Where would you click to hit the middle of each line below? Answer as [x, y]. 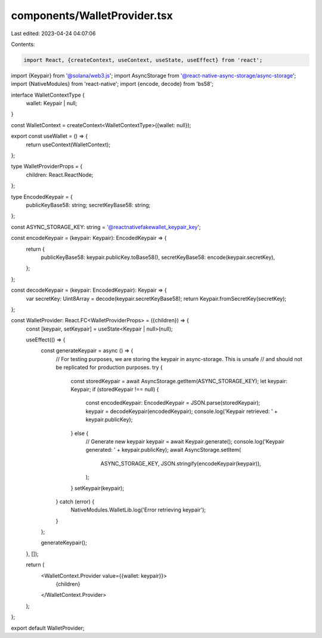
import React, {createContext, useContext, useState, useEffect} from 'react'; [143, 60]
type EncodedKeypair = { [42, 196]
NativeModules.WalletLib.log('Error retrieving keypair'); [138, 510]
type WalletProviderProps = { [47, 167]
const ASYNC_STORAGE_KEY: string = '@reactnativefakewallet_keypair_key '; [106, 227]
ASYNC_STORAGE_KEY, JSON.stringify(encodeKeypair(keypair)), [181, 463]
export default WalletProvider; [48, 628]
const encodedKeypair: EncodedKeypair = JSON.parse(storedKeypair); [173, 403]
